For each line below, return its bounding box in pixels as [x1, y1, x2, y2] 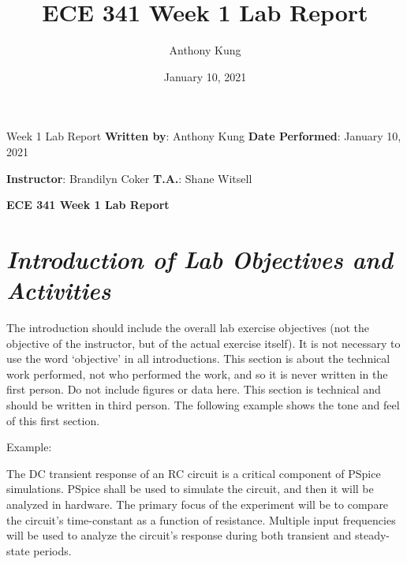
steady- [354, 527, 390, 543]
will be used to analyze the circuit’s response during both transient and [6, 527, 352, 543]
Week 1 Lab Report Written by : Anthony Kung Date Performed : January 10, [6, 128, 401, 144]
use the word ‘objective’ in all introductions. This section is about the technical [6, 350, 390, 367]
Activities [6, 274, 111, 307]
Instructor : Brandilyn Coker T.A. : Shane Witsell [6, 170, 252, 186]
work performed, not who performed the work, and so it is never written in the [6, 365, 388, 382]
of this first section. [6, 412, 100, 428]
